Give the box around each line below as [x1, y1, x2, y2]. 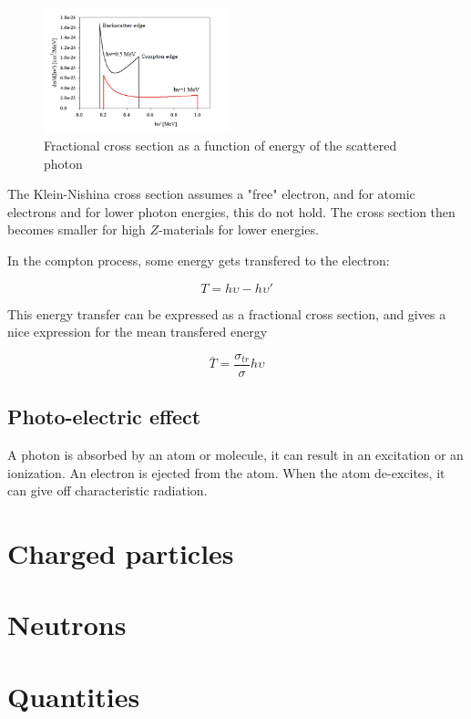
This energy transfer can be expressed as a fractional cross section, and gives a [7, 304, 446, 323]
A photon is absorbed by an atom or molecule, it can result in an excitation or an [7, 445, 464, 464]
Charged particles [7, 535, 234, 572]
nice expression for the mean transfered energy [7, 322, 268, 341]
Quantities [7, 677, 140, 714]
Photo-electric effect [7, 402, 201, 431]
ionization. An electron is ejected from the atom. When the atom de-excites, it [7, 463, 445, 482]
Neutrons [7, 606, 127, 643]
